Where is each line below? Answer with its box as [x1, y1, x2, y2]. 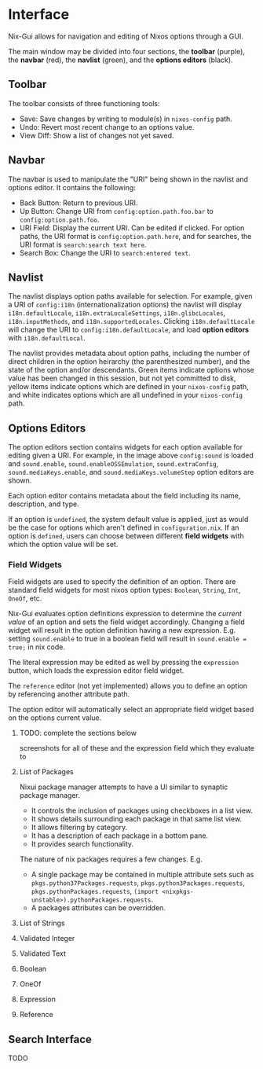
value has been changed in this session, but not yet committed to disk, [8, 373, 236, 383]
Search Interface [8, 1032, 93, 1046]
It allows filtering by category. [31, 823, 128, 832]
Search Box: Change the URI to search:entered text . [19, 248, 191, 257]
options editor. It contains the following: [8, 182, 136, 192]
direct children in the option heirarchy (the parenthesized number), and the [8, 357, 250, 366]
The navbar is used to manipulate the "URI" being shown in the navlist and [8, 174, 249, 184]
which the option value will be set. [8, 540, 119, 549]
